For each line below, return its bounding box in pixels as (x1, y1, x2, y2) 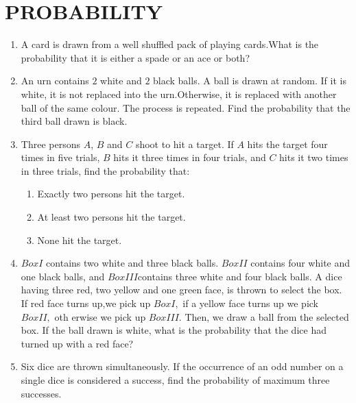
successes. (21, 386, 62, 400)
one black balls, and (21, 269, 105, 283)
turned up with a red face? (21, 336, 134, 350)
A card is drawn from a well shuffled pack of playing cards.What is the (21, 37, 319, 51)
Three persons (21, 136, 80, 151)
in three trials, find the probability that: (21, 163, 190, 178)
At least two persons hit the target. (37, 210, 186, 224)
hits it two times (279, 150, 348, 164)
